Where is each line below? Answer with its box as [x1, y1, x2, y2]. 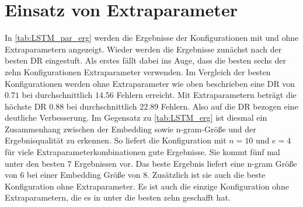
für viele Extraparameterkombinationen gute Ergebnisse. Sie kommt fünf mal [5, 146, 280, 158]
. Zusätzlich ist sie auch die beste [147, 169, 266, 181]
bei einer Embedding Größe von [27, 169, 141, 181]
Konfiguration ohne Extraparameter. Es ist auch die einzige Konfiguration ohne [5, 180, 289, 192]
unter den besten [5, 157, 65, 169]
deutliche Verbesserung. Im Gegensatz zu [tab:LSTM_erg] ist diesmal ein [5, 111, 267, 124]
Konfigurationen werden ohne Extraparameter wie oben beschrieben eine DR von [5, 77, 295, 89]
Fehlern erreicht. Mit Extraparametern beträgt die [116, 89, 297, 101]
